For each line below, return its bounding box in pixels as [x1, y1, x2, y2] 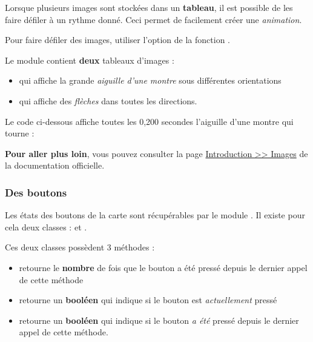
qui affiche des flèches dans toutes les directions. [19, 94, 197, 107]
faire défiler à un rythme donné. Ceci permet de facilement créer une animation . [5, 13, 302, 25]
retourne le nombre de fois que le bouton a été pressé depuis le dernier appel [19, 261, 308, 273]
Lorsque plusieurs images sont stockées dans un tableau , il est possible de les [5, 1, 293, 13]
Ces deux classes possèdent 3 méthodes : [5, 241, 155, 253]
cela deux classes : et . [5, 220, 87, 233]
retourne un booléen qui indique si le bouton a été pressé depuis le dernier [19, 313, 299, 326]
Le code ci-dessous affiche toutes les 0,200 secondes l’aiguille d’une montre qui [5, 115, 294, 127]
